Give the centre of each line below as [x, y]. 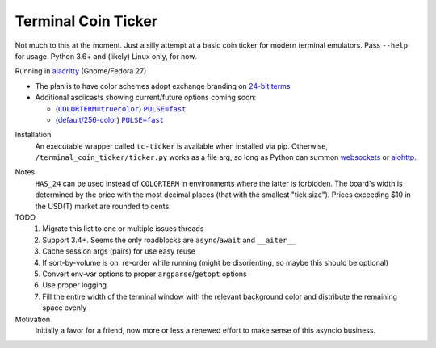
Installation [33, 135]
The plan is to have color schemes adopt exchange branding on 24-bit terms [163, 86]
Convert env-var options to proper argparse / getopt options [145, 274]
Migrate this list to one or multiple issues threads [123, 229]
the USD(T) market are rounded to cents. [103, 206]
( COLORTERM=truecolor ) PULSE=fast [121, 108]
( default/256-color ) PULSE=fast [110, 119]
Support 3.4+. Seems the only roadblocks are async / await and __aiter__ [169, 240]
